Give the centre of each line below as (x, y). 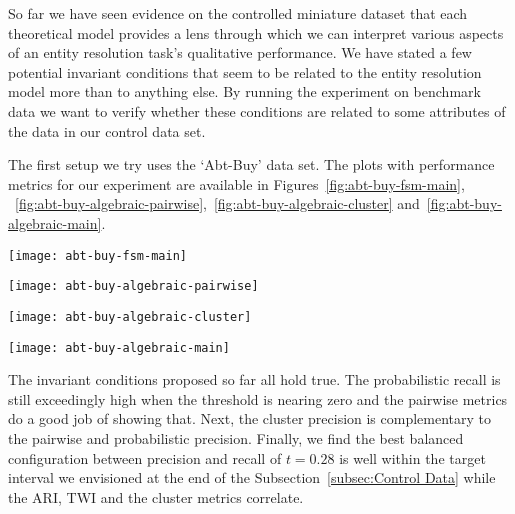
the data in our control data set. (107, 130)
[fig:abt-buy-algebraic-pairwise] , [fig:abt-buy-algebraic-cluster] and (217, 203)
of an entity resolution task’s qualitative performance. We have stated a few (240, 52)
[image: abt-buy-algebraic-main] (119, 347)
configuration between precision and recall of (145, 457)
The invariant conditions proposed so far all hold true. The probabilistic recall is (254, 379)
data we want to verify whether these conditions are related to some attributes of (257, 110)
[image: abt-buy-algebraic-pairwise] (133, 286)
